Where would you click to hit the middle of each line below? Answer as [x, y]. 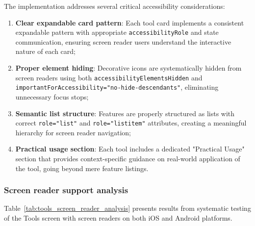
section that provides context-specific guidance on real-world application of [128, 158]
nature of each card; [45, 51]
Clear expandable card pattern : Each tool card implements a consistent [130, 22]
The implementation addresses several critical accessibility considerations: [115, 6]
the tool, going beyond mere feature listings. [82, 168]
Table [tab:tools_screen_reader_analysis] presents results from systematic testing [127, 208]
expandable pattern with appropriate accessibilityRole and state [117, 32]
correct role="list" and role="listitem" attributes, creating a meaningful [131, 123]
